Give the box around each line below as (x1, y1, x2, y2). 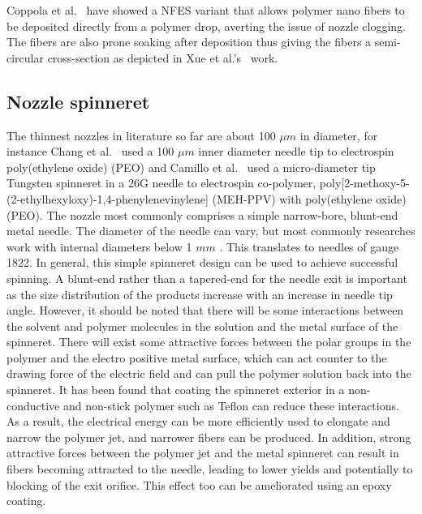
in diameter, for (299, 126, 378, 143)
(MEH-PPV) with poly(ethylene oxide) (212, 190, 407, 207)
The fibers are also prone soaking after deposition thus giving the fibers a (6, 33, 372, 50)
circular (6, 49, 44, 66)
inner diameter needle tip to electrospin (198, 143, 394, 160)
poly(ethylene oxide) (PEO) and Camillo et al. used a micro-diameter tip (6, 158, 376, 175)
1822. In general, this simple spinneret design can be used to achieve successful (6, 254, 398, 271)
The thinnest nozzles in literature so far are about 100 (6, 126, 276, 143)
